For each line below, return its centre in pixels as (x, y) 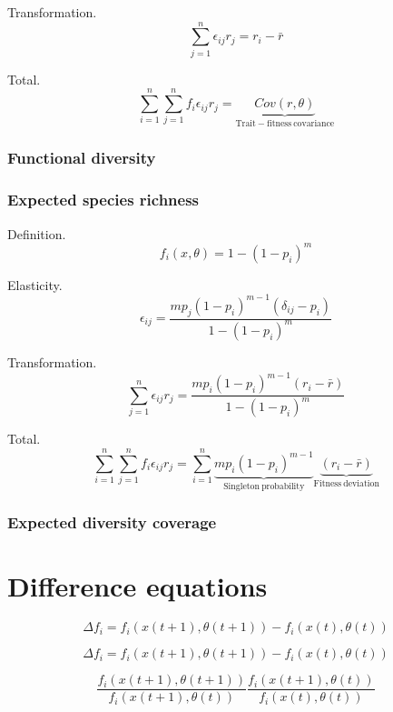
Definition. (37, 233)
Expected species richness (103, 200)
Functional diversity (82, 158)
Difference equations (138, 586)
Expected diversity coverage (112, 522)
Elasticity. (35, 284)
